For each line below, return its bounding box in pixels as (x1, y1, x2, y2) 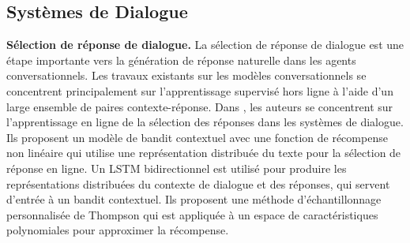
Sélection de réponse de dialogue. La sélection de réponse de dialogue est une (6, 36, 404, 53)
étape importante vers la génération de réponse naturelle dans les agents (6, 51, 356, 68)
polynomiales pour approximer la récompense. (6, 222, 229, 238)
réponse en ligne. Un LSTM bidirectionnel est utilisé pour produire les (6, 159, 347, 176)
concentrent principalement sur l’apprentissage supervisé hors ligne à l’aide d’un (6, 82, 393, 99)
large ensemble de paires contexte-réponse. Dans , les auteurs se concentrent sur (6, 98, 393, 114)
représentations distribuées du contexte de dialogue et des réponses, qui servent (6, 175, 390, 192)
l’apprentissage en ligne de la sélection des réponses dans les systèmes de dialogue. (6, 114, 404, 130)
